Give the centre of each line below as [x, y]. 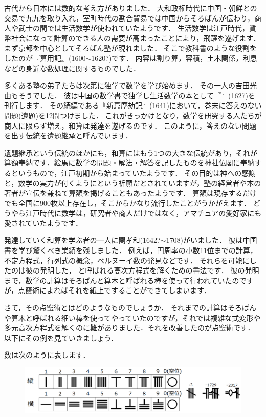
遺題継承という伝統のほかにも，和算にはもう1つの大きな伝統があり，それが [131, 152]
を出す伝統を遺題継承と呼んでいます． [68, 135]
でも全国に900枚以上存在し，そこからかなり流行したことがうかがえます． [128, 203]
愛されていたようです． [43, 223]
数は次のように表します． [47, 355]
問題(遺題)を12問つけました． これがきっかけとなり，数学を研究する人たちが [133, 115]
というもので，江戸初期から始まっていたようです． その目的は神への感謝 [134, 172]
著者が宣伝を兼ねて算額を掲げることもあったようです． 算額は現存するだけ [131, 193]
